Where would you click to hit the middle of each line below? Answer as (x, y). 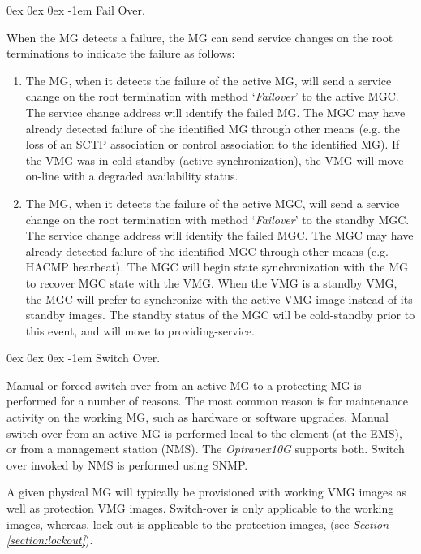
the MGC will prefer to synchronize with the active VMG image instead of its (219, 299)
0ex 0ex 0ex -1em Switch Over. (84, 358)
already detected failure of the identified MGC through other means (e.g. (207, 251)
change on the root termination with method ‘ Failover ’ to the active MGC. (212, 96)
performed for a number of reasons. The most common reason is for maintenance (207, 401)
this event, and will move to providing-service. (140, 330)
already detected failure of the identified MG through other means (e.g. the (213, 128)
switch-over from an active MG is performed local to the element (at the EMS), (204, 433)
